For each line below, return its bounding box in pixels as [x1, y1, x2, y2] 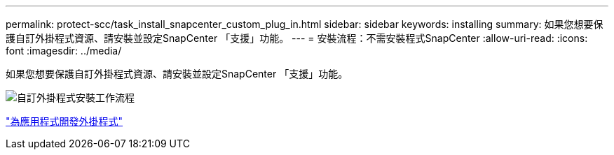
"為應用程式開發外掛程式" [6, 115, 123, 127]
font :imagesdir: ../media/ [6, 45, 122, 57]
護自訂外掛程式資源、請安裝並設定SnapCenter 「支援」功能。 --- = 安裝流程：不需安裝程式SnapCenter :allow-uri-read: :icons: [6, 32, 588, 44]
